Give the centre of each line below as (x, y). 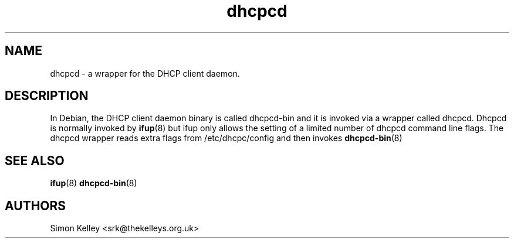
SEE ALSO (35, 160)
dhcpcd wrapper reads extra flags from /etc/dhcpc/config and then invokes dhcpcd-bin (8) (226, 138)
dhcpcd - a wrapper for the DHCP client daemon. (145, 73)
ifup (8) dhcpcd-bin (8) (94, 183)
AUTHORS (35, 206)
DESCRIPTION (47, 96)
